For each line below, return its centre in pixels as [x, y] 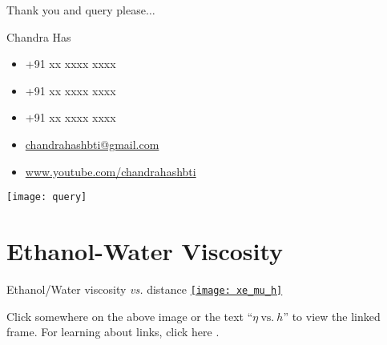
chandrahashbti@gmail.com [92, 144]
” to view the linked [332, 316]
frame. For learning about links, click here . [113, 332]
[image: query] [47, 197]
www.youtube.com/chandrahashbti [111, 171]
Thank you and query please [76, 10]
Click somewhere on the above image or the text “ [130, 316]
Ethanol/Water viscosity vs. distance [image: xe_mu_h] [145, 289]
